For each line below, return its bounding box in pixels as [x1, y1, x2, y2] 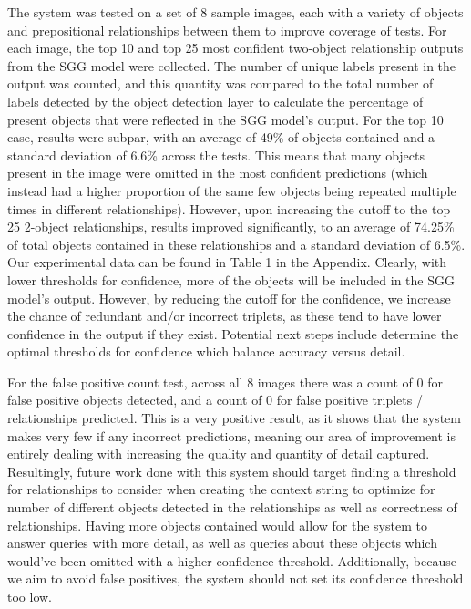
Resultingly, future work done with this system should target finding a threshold [7, 461, 456, 480]
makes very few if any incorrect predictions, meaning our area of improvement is [7, 426, 456, 445]
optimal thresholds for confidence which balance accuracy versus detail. [7, 342, 405, 361]
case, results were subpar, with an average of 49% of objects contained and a [7, 128, 435, 147]
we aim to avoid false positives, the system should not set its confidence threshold [7, 569, 464, 588]
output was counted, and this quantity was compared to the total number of [7, 74, 434, 93]
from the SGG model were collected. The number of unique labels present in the [7, 56, 456, 75]
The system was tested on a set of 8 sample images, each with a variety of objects [7, 3, 464, 21]
